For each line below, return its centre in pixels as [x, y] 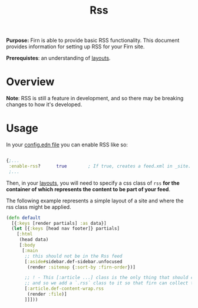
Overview [30, 82]
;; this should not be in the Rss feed [73, 256]
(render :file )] [47, 294]
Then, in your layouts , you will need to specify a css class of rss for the [93, 183]
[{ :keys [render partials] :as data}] [59, 223]
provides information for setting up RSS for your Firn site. [75, 47]
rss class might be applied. [39, 207]
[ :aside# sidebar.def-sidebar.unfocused [73, 261]
